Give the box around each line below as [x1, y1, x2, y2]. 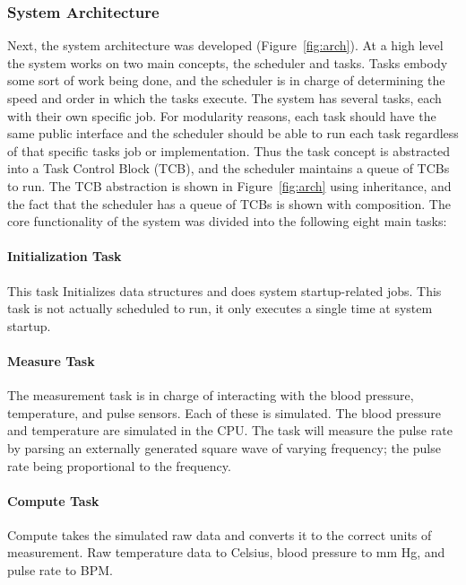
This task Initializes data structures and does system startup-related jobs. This [7, 281, 442, 300]
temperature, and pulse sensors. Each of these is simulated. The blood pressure [7, 403, 442, 422]
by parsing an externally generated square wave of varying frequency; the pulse [7, 438, 441, 457]
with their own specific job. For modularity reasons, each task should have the [7, 106, 436, 125]
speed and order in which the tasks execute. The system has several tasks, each [7, 89, 442, 107]
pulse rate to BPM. [7, 561, 113, 580]
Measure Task [7, 351, 95, 370]
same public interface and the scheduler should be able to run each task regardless [7, 124, 459, 143]
